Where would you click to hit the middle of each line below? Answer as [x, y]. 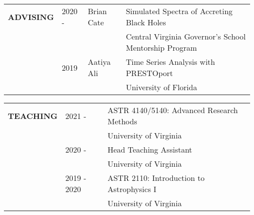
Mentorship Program [161, 48]
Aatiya [99, 62]
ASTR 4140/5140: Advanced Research [173, 110]
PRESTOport [149, 73]
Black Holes [146, 22]
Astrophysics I [132, 189]
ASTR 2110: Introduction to [156, 178]
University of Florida [161, 87]
